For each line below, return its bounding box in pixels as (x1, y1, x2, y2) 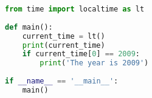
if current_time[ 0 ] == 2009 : (22, 50, 140, 59)
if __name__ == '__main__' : (5, 77, 119, 85)
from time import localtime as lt (5, 5, 145, 13)
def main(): (5, 22, 53, 31)
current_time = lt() (22, 31, 105, 41)
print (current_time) (22, 41, 105, 50)
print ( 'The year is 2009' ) (40, 59, 149, 68)
